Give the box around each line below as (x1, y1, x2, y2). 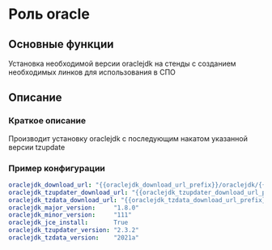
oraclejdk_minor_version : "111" (8, 211, 132, 219)
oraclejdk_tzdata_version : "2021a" (8, 234, 139, 242)
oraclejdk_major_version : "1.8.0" (8, 204, 139, 212)
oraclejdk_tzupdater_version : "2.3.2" (8, 226, 139, 235)
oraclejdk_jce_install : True (8, 218, 129, 227)
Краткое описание (8, 115, 87, 127)
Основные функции (8, 37, 114, 51)
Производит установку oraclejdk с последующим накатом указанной (8, 133, 249, 143)
